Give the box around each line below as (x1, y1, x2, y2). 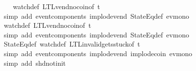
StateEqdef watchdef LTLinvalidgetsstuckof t (3, 39, 140, 49)
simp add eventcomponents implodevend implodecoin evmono (3, 48, 193, 58)
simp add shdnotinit (3, 58, 66, 68)
